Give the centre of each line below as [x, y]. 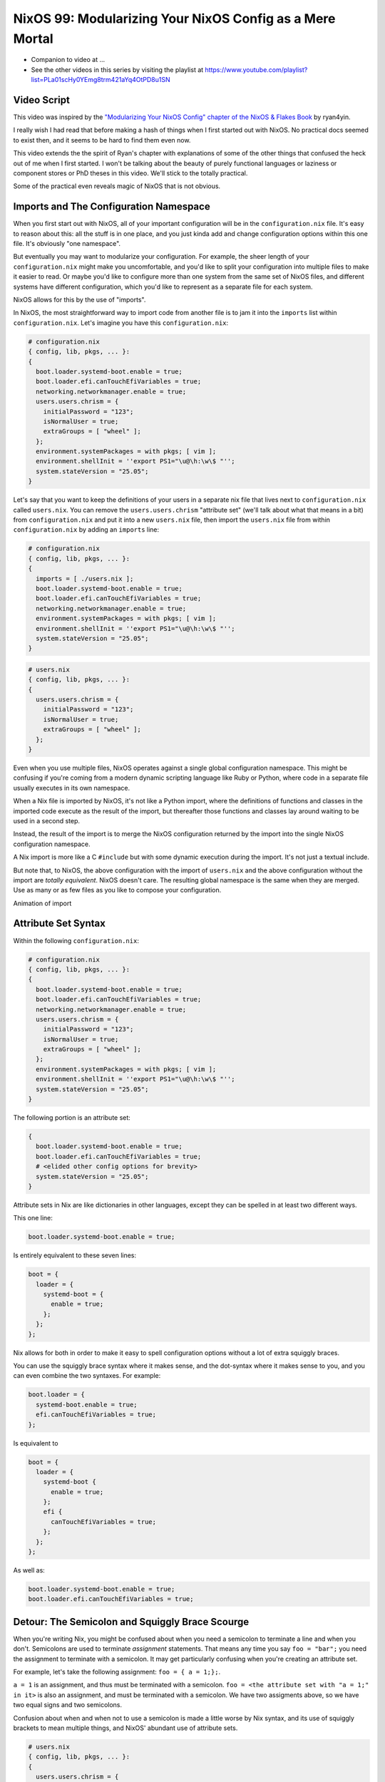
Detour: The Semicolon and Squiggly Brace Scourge [131, 1622]
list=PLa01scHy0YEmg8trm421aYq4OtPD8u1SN [101, 80]
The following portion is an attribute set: [72, 1118]
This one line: [33, 1218]
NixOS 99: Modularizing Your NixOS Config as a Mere [174, 19]
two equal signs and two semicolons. [68, 1705]
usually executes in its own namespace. [72, 788]
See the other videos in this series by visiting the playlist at [117, 69]
